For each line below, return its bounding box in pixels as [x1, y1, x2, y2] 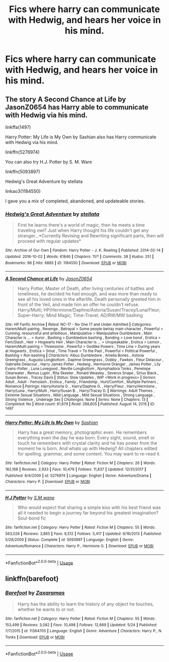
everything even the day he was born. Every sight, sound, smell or [17, 435, 155, 441]
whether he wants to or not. [17, 606, 75, 612]
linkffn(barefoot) [5, 574, 59, 583]
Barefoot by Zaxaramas [5, 589, 65, 596]
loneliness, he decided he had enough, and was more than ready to [17, 291, 157, 297]
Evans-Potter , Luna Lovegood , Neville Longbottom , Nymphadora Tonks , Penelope [5, 366, 151, 372]
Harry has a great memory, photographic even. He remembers [17, 429, 147, 435]
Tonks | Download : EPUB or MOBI [5, 635, 65, 640]
